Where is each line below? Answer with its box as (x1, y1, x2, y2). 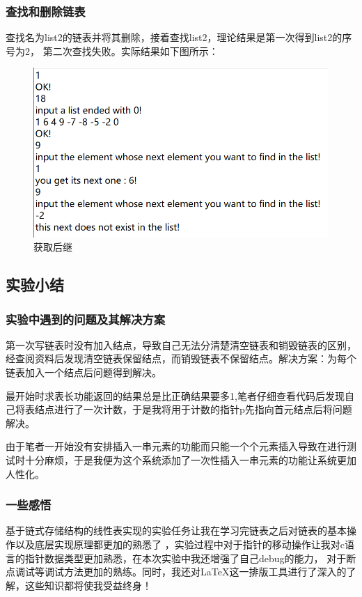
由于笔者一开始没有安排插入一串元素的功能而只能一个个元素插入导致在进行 (6, 439, 347, 453)
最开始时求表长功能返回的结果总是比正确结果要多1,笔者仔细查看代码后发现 (6, 388, 345, 403)
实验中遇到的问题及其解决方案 (6, 310, 166, 327)
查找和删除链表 (6, 2, 86, 20)
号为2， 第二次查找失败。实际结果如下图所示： (6, 43, 219, 58)
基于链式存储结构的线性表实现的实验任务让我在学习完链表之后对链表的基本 (6, 523, 347, 538)
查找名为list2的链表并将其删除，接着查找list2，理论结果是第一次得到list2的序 (6, 30, 352, 45)
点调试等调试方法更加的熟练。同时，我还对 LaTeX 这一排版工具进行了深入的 (6, 564, 347, 579)
